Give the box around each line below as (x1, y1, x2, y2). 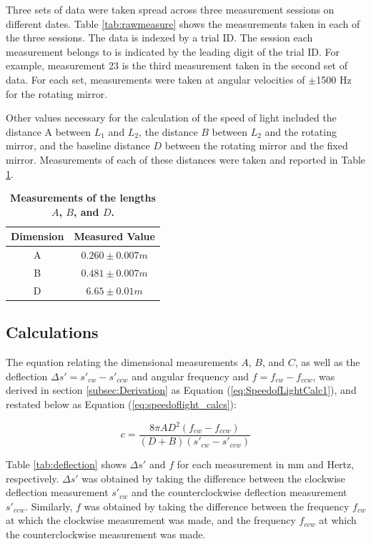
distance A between (6, 124, 91, 139)
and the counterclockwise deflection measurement (131, 485, 347, 500)
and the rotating (264, 124, 337, 139)
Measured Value (74, 229, 155, 244)
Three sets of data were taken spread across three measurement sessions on (6, 2, 335, 16)
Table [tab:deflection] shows (6, 457, 127, 472)
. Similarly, (25, 498, 73, 513)
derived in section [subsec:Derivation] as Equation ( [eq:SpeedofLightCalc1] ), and (6, 382, 357, 397)
